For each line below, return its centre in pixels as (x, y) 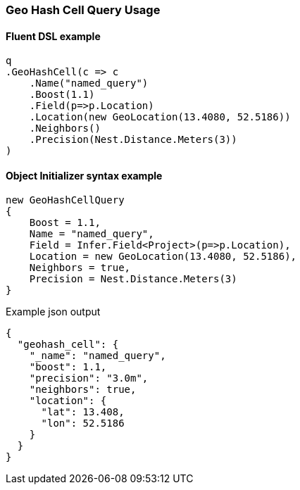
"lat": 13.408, (83, 412)
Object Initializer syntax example (84, 175)
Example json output (53, 312)
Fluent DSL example (53, 36)
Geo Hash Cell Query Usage (83, 10)
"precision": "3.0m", (89, 378)
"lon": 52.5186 (83, 423)
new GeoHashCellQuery (65, 200)
